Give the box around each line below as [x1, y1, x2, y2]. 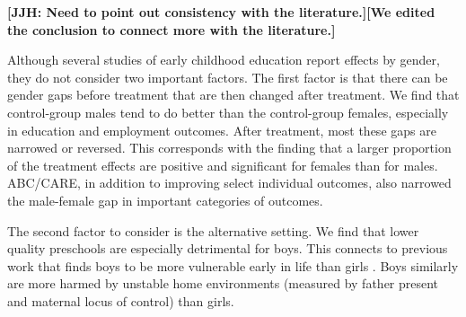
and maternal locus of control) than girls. [7, 291, 234, 310]
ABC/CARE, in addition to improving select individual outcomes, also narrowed [7, 173, 452, 192]
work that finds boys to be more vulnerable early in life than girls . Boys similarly [7, 256, 459, 275]
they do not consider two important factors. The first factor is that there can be [7, 67, 448, 86]
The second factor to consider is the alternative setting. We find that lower [7, 221, 419, 240]
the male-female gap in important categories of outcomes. [7, 190, 323, 209]
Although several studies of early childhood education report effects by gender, [7, 50, 440, 69]
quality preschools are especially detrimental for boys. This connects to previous [7, 239, 448, 258]
